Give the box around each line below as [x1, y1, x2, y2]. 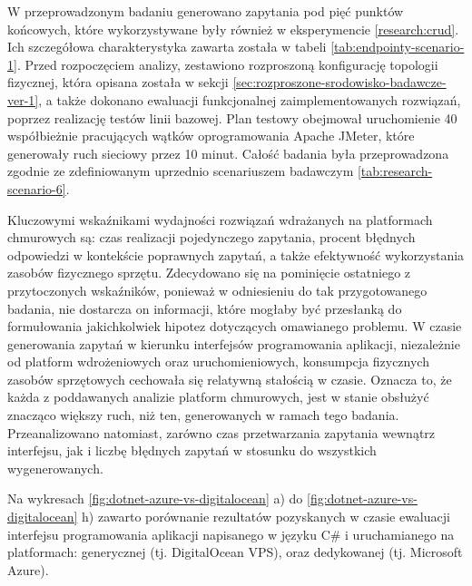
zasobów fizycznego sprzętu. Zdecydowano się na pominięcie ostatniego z [7, 263, 411, 282]
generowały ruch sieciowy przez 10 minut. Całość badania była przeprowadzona [7, 143, 449, 162]
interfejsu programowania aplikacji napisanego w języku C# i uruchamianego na [7, 524, 455, 543]
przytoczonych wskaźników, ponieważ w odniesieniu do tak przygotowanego [7, 280, 428, 299]
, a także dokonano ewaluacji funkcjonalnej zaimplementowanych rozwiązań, [38, 90, 461, 109]
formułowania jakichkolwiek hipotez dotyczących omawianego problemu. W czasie [7, 317, 462, 336]
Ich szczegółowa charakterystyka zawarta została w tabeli [7, 37, 327, 56]
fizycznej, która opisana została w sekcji [7, 73, 229, 92]
